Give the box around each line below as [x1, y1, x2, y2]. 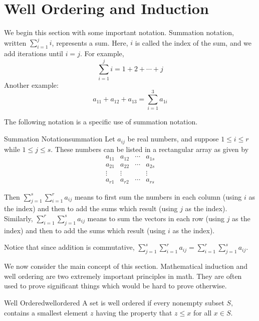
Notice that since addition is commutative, [4, 242, 135, 252]
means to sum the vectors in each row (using [87, 213, 224, 223]
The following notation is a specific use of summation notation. [4, 116, 198, 127]
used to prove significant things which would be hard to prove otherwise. [4, 280, 227, 291]
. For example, [80, 48, 124, 59]
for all [193, 307, 212, 317]
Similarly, [4, 213, 33, 223]
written [4, 37, 27, 48]
